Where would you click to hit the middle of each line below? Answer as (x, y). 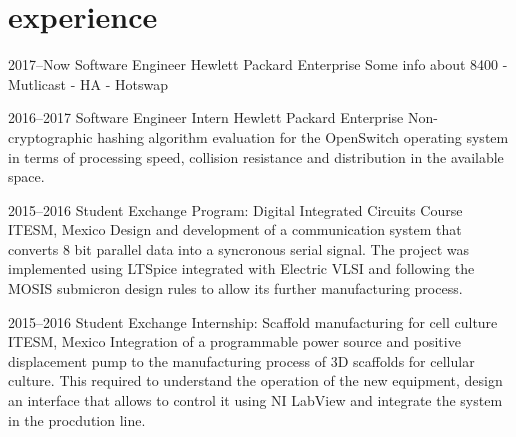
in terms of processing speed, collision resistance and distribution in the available (256, 156)
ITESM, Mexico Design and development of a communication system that (235, 229)
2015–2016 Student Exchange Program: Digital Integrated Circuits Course (235, 209)
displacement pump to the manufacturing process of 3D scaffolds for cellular (241, 360)
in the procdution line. (77, 419)
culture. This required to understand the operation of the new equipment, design (255, 380)
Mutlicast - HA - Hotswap (88, 83)
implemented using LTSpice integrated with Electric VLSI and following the (241, 268)
